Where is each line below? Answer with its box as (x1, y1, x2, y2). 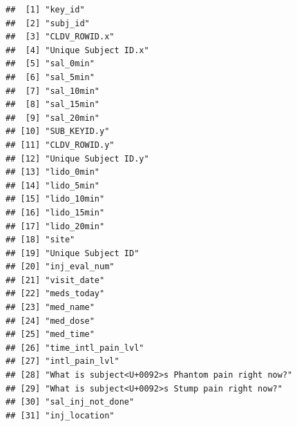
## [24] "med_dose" (6, 316, 95, 326)
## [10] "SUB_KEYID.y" (6, 126, 110, 137)
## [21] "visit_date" (6, 275, 105, 285)
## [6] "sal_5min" (6, 72, 95, 82)
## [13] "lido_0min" (6, 167, 100, 177)
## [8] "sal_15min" (6, 99, 100, 110)
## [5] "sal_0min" (6, 59, 95, 69)
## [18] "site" (6, 235, 75, 245)
